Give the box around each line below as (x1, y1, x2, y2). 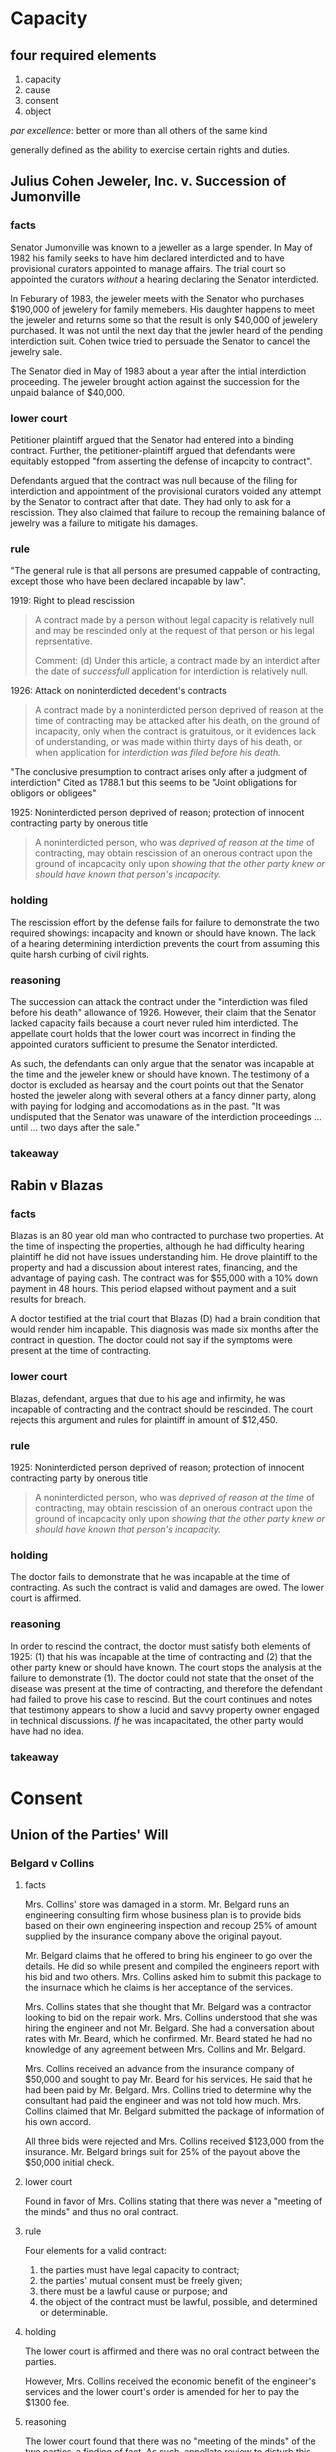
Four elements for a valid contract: (24, 2245, 167, 2257)
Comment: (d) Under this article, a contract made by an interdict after (34, 655, 321, 667)
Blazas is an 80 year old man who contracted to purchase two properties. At (10, 1230, 324, 1242)
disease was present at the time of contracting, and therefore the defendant (10, 1682, 323, 1694)
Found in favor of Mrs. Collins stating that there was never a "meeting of (24, 2195, 323, 2207)
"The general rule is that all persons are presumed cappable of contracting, (10, 565, 321, 577)
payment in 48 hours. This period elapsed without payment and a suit (10, 1283, 297, 1295)
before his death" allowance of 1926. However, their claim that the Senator (10, 1006, 317, 1018)
